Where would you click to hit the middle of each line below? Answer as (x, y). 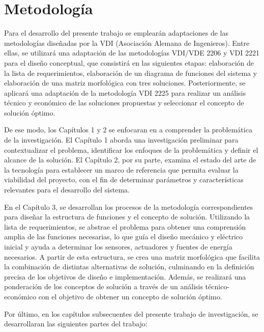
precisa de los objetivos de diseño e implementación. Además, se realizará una (125, 276)
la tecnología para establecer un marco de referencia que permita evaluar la (121, 169)
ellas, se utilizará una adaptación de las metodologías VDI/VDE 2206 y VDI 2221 (132, 53)
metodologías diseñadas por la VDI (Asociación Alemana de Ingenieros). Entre (127, 43)
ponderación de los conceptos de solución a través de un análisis (104, 286)
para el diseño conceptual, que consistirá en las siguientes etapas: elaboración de (129, 62)
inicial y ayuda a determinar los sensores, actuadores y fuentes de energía (118, 246)
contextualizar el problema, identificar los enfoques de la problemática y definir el (131, 149)
